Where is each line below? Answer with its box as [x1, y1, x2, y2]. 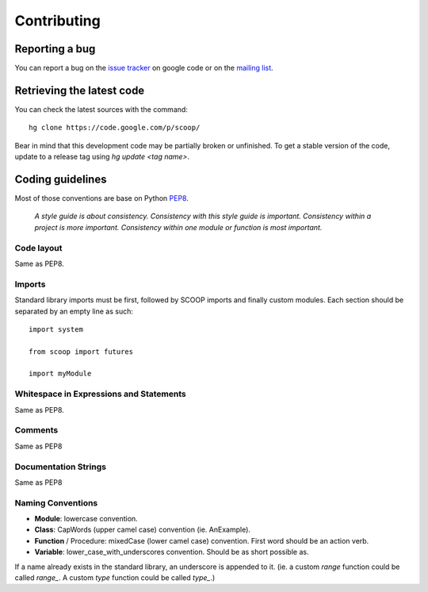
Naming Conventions [14, 497, 98, 508]
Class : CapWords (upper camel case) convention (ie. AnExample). [34, 525, 251, 535]
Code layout [14, 242, 63, 253]
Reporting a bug [14, 42, 96, 56]
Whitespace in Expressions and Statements [14, 389, 186, 400]
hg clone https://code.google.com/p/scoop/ [29, 123, 201, 133]
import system [29, 325, 83, 333]
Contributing [14, 12, 101, 29]
